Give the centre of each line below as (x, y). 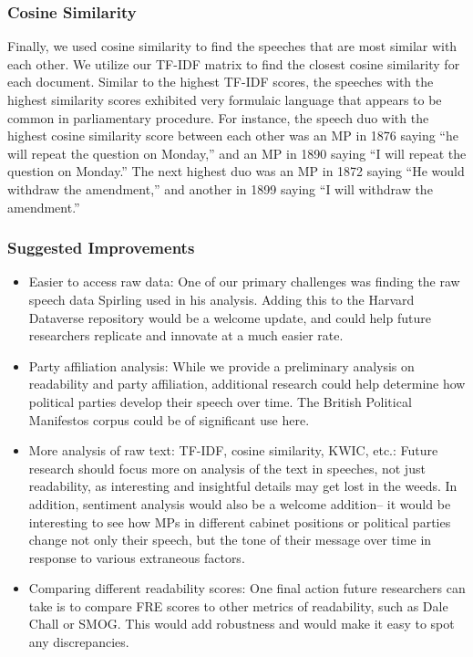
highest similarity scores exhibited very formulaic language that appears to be (225, 99)
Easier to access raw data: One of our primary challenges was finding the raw (244, 282)
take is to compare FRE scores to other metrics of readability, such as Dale (238, 605)
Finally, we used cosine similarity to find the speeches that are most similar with (232, 46)
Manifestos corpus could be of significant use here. (169, 419)
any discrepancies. (79, 642)
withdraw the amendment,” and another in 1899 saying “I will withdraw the (220, 188)
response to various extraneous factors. (137, 557)
